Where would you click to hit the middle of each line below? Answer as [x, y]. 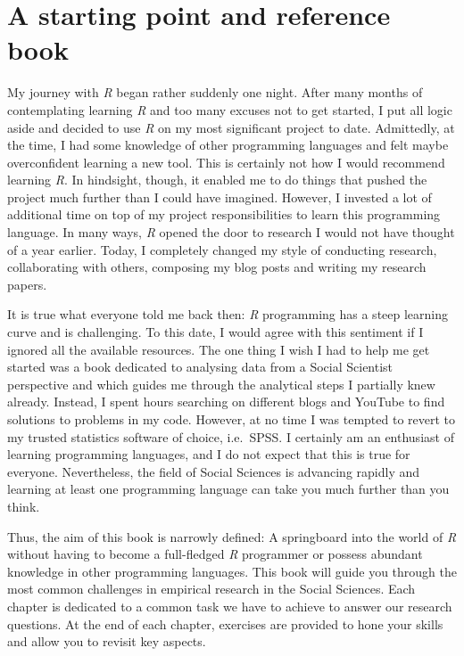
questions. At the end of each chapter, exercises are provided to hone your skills [225, 623]
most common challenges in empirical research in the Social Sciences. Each [211, 589]
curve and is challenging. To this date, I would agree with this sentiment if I [215, 332]
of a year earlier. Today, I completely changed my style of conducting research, [222, 249]
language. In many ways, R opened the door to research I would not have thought [231, 232]
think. [24, 506]
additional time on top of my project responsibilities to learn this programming [224, 214]
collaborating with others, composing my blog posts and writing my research [217, 267]
